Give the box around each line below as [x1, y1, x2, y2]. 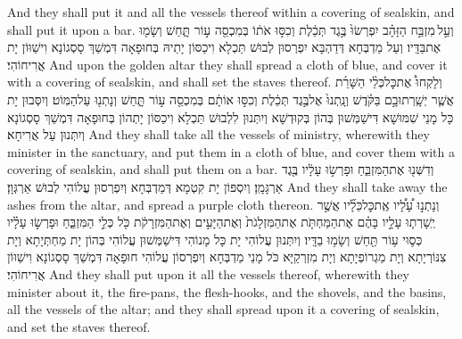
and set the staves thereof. [7, 317, 151, 335]
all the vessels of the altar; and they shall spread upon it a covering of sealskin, [7, 300, 440, 318]
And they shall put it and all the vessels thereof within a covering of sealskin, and [7, 3, 455, 21]
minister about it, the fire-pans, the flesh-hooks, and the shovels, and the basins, [7, 282, 447, 301]
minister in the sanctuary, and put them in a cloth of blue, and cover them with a [7, 142, 455, 161]
